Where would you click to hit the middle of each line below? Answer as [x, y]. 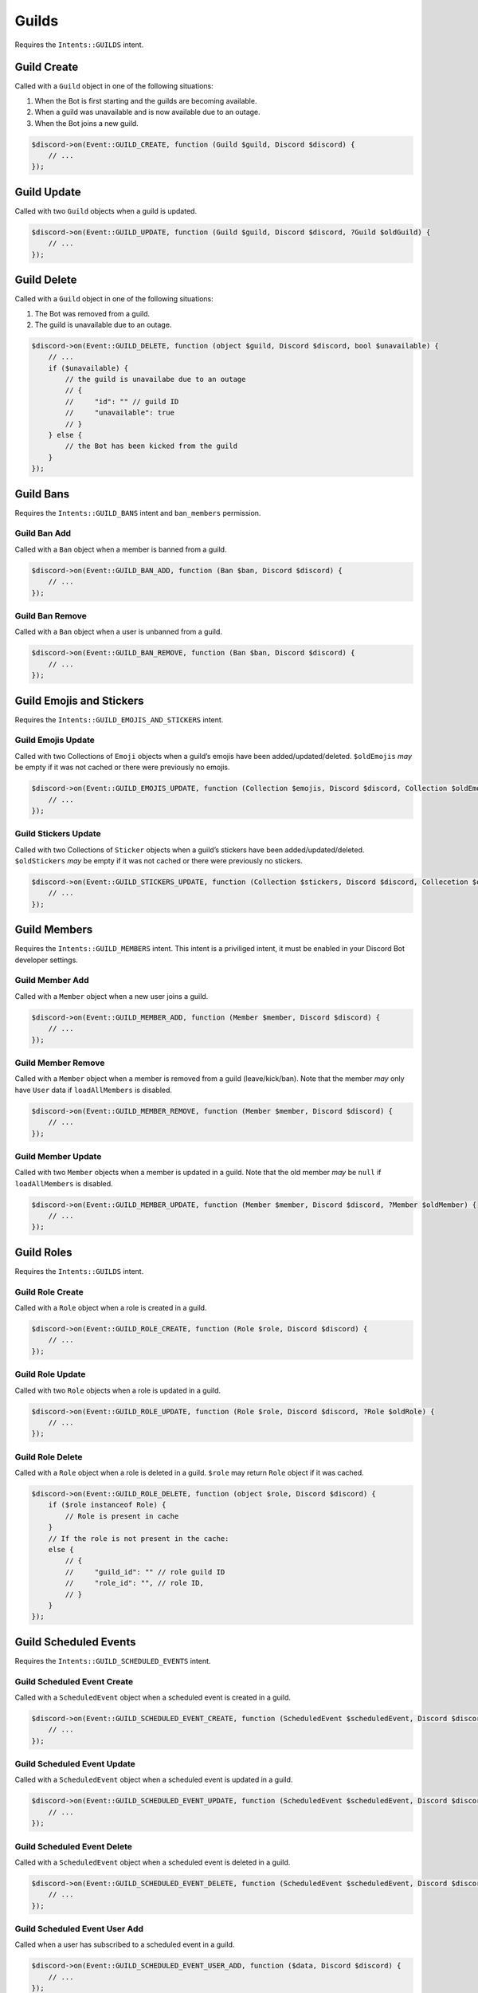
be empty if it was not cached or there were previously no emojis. [122, 767]
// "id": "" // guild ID [122, 401]
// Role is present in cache [122, 1516]
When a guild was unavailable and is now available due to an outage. [147, 112]
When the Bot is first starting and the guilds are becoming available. [146, 100]
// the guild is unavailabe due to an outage [155, 379]
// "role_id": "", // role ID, [135, 1583]
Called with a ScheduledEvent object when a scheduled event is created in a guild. [153, 1697]
